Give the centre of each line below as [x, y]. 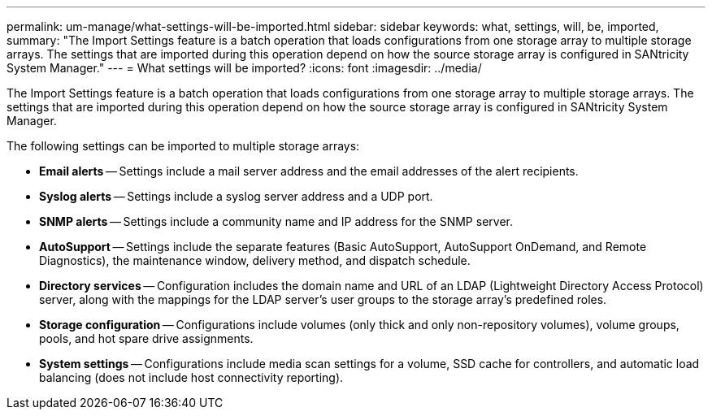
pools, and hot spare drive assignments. [146, 338]
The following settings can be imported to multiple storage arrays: [183, 146]
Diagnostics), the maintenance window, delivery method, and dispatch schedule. [255, 260]
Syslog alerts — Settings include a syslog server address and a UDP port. [236, 196]
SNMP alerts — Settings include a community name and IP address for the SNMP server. [276, 221]
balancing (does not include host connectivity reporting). [191, 377]
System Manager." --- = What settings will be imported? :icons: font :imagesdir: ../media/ [244, 68]
